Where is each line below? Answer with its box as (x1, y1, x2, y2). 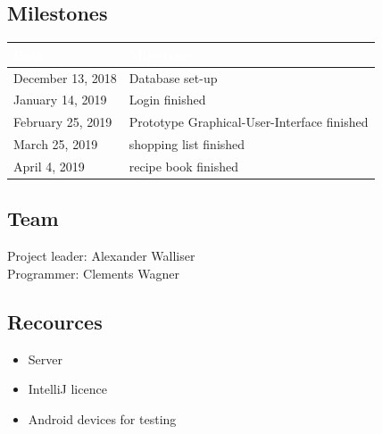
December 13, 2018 (13, 68, 117, 87)
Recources (7, 307, 103, 335)
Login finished (129, 90, 206, 109)
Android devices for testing (28, 409, 177, 428)
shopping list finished (129, 135, 245, 154)
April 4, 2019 (13, 156, 85, 175)
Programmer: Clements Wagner (7, 263, 179, 282)
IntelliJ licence (28, 380, 107, 398)
